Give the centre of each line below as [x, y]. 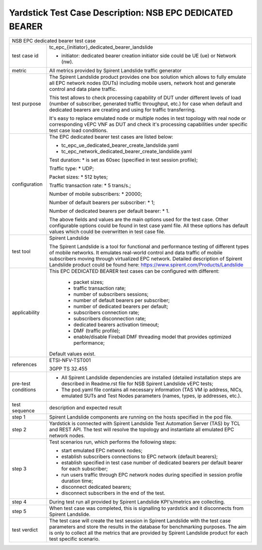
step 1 [19, 417]
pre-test [21, 384]
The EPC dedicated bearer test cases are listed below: [111, 137]
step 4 [19, 502]
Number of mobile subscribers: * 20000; [96, 194]
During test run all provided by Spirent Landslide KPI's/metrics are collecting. [137, 502]
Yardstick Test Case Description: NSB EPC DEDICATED [121, 13]
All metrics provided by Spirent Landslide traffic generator [115, 71]
